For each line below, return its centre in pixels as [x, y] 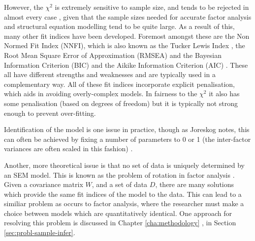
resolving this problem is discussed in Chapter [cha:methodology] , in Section [120, 223]
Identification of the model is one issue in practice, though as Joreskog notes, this [127, 129]
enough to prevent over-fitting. [50, 113]
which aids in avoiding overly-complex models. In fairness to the [101, 94]
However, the [24, 7]
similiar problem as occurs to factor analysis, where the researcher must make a [124, 203]
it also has [224, 94]
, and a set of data [120, 184]
